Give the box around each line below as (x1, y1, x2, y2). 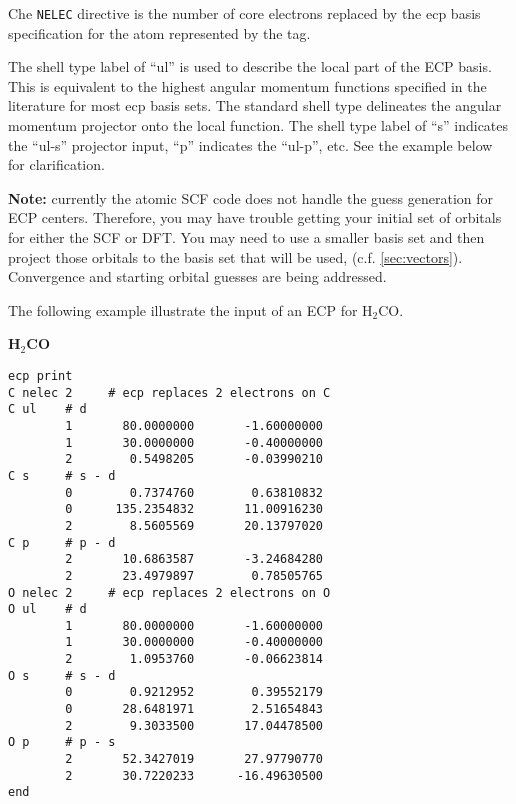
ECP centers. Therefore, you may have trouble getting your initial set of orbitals (8, 207, 502, 228)
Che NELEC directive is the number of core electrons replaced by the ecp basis (8, 3, 481, 23)
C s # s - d (8, 468, 116, 483)
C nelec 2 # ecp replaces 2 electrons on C (8, 385, 331, 400)
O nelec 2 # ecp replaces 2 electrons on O (8, 585, 331, 600)
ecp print (8, 368, 73, 383)
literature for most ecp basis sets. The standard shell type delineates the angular (8, 95, 502, 116)
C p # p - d (8, 535, 116, 550)
